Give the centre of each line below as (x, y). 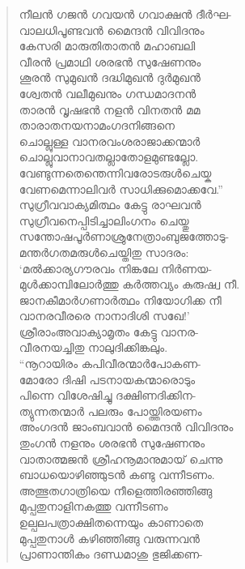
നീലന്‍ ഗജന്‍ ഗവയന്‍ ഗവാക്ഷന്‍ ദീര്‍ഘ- (125, 14)
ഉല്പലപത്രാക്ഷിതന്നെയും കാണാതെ (111, 522)
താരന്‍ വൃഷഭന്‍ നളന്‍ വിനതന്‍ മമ (110, 109)
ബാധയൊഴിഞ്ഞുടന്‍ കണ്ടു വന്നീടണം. (117, 475)
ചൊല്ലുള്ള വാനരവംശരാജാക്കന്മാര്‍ (110, 141)
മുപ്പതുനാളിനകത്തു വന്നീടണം (93, 506)
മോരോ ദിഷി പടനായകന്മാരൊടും (107, 379)
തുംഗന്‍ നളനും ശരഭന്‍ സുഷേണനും (112, 443)
